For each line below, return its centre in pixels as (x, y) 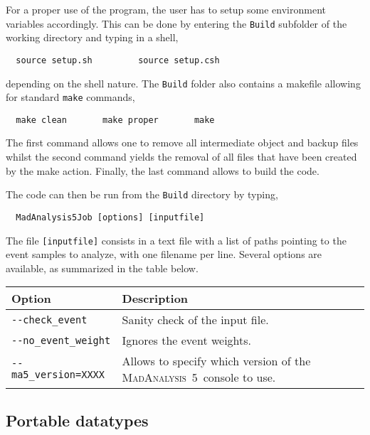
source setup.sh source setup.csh (118, 60)
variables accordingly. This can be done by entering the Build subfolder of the (176, 23)
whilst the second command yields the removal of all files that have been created (181, 157)
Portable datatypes (77, 420)
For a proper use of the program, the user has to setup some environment (166, 9)
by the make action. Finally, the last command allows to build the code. (163, 170)
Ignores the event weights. (187, 340)
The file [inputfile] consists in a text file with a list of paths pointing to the (176, 240)
